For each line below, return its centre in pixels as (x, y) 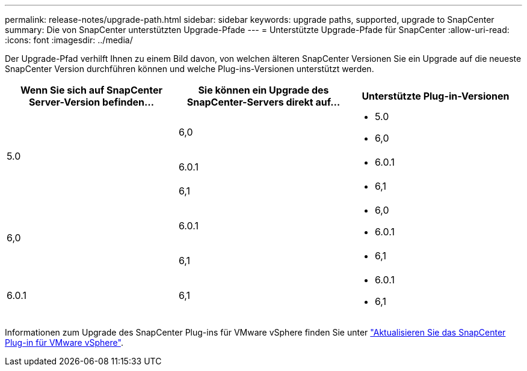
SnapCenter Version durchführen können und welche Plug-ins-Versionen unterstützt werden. (190, 69)
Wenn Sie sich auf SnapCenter (91, 90)
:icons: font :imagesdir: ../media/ (69, 40)
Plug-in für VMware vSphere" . (64, 342)
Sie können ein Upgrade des (263, 90)
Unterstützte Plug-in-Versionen (436, 96)
